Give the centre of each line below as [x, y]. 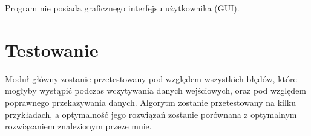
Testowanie [52, 49]
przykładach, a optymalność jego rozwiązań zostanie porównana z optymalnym [151, 114]
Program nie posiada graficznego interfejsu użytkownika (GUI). [122, 8]
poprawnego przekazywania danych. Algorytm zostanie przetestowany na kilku [150, 102]
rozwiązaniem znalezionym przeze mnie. [78, 126]
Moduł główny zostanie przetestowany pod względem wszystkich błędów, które [151, 78]
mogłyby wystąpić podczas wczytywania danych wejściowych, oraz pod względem [156, 90]
